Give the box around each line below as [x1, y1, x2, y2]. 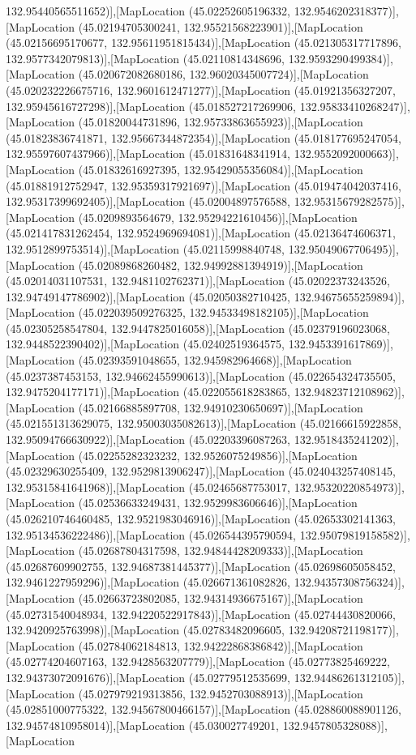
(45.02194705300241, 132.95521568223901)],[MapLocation [78, 18, 363, 35]
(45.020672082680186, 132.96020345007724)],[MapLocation [78, 66, 369, 83]
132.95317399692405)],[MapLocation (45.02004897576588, [6, 193, 291, 210]
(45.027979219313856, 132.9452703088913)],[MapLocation [78, 685, 363, 702]
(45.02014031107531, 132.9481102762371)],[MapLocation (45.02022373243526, [6, 272, 390, 289]
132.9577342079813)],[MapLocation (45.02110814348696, [6, 49, 285, 66]
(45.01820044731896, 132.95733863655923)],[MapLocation [78, 113, 363, 130]
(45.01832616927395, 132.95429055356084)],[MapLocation [78, 160, 363, 177]
